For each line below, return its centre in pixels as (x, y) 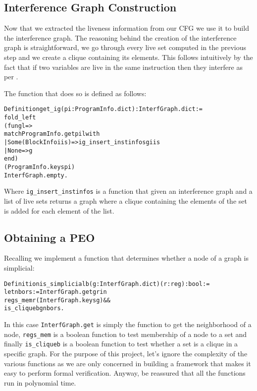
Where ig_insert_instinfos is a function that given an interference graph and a (128, 191)
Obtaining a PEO (50, 237)
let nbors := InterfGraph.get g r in (55, 292)
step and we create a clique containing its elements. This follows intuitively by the (128, 57)
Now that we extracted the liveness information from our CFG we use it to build (127, 28)
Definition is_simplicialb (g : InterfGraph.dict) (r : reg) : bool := (107, 284)
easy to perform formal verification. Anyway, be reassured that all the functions (125, 373)
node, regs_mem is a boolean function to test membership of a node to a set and (126, 334)
